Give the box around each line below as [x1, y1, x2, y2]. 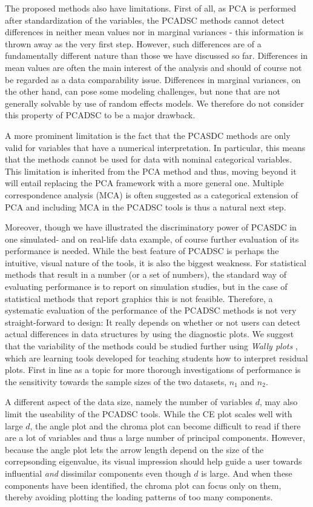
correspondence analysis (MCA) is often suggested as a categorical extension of [5, 188, 298, 201]
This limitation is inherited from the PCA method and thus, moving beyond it [5, 164, 297, 177]
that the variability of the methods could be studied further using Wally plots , [5, 340, 298, 352]
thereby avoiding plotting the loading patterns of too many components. [5, 491, 273, 503]
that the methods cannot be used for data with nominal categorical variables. [5, 153, 292, 166]
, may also [259, 395, 298, 408]
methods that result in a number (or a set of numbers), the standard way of [5, 268, 286, 281]
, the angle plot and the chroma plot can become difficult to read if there [30, 419, 301, 432]
